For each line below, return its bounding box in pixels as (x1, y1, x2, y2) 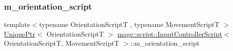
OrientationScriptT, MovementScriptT (4, 38, 119, 48)
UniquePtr (4, 28, 36, 38)
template (4, 19, 30, 29)
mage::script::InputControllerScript (117, 28, 222, 38)
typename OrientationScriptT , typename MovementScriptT (39, 19, 220, 29)
